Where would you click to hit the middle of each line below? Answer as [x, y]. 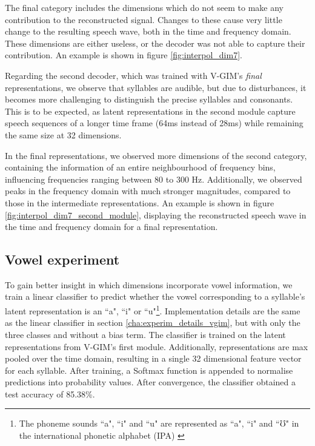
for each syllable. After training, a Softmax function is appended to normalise [149, 370]
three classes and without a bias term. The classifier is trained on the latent [145, 334]
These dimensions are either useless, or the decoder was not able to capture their [155, 43]
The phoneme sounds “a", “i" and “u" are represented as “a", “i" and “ [149, 423]
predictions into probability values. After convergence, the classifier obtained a [151, 382]
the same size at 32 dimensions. [63, 134]
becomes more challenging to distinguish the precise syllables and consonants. [149, 99]
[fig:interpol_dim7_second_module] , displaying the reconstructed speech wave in [156, 215]
